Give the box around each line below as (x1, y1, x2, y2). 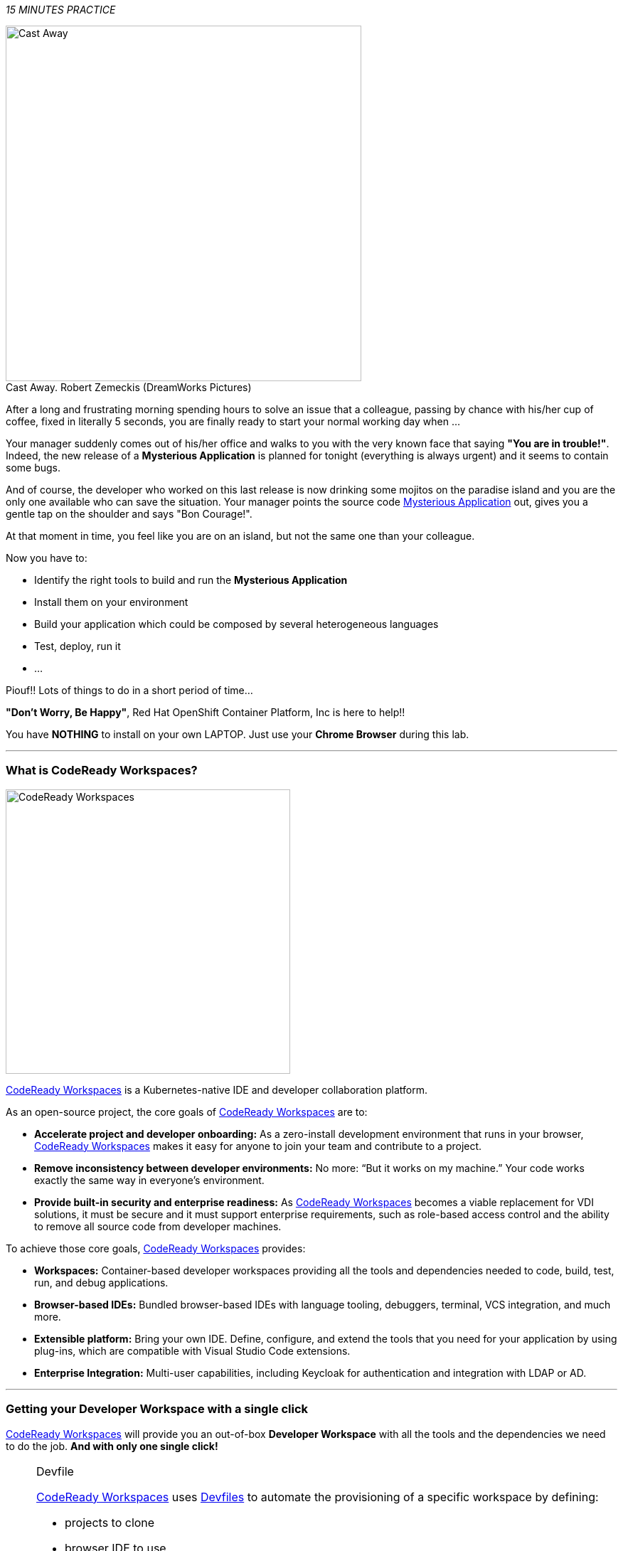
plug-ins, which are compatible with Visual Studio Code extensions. (34, 1344, 351, 1357)
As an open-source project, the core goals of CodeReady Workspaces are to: (6, 1105, 368, 1118)
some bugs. (6, 462, 61, 474)
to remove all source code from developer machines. (34, 1220, 282, 1232)
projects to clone (65, 1515, 155, 1530)
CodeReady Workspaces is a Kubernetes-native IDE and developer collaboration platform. (6, 1083, 428, 1096)
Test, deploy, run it (34, 640, 121, 652)
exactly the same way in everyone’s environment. (34, 1173, 265, 1186)
